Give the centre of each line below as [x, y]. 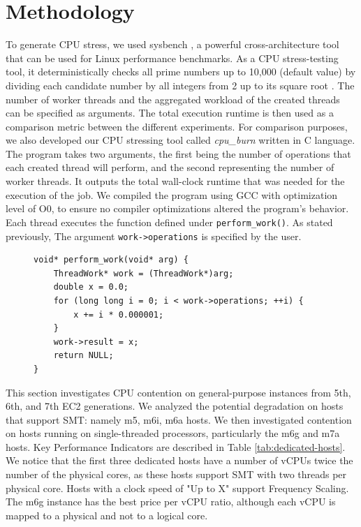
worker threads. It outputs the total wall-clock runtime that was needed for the [175, 181]
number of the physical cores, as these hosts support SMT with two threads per [176, 474]
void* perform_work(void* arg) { [111, 260]
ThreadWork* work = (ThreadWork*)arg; [143, 273]
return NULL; [83, 356]
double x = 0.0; [91, 287]
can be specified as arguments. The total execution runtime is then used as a [170, 113]
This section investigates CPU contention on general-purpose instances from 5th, [178, 392]
